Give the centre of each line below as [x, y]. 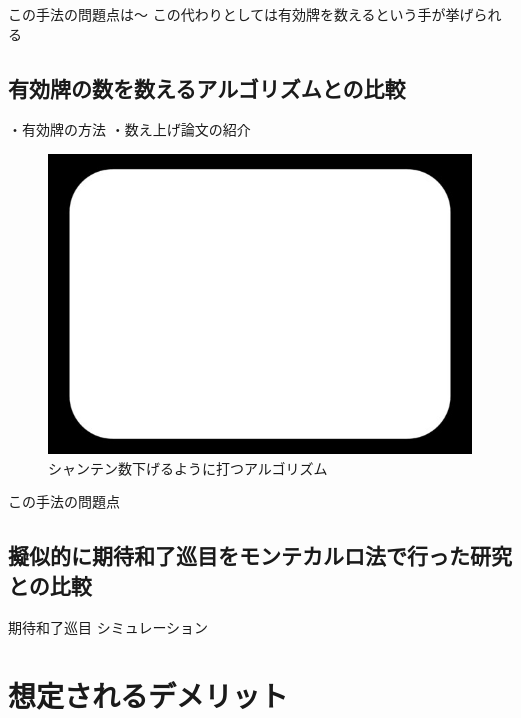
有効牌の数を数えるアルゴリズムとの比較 [207, 87]
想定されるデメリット [148, 695]
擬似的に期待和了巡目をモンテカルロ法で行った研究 [260, 555]
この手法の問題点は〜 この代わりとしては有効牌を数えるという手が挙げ [241, 14]
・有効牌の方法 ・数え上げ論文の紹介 [129, 129]
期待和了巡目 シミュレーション [108, 626]
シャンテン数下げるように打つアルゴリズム [188, 467]
